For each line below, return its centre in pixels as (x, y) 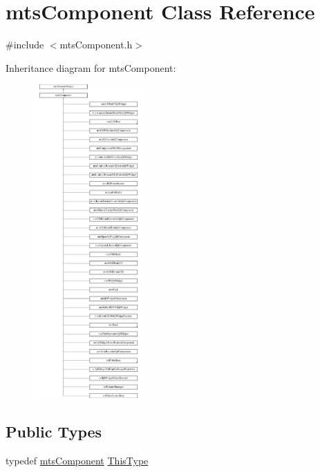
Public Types (54, 431)
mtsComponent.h (96, 45)
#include (25, 45)
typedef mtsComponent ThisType (77, 460)
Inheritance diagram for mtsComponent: (91, 67)
